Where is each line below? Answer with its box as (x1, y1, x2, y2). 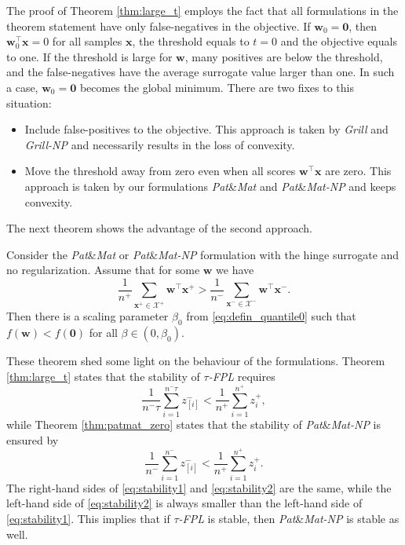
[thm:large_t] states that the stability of (6, 368, 200, 384)
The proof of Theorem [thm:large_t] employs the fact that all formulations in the (6, 2, 399, 18)
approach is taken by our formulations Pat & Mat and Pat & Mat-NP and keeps (24, 177, 396, 194)
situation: (6, 94, 52, 111)
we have (216, 262, 254, 278)
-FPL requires (208, 368, 275, 384)
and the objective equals (280, 33, 397, 49)
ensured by (6, 431, 59, 448)
